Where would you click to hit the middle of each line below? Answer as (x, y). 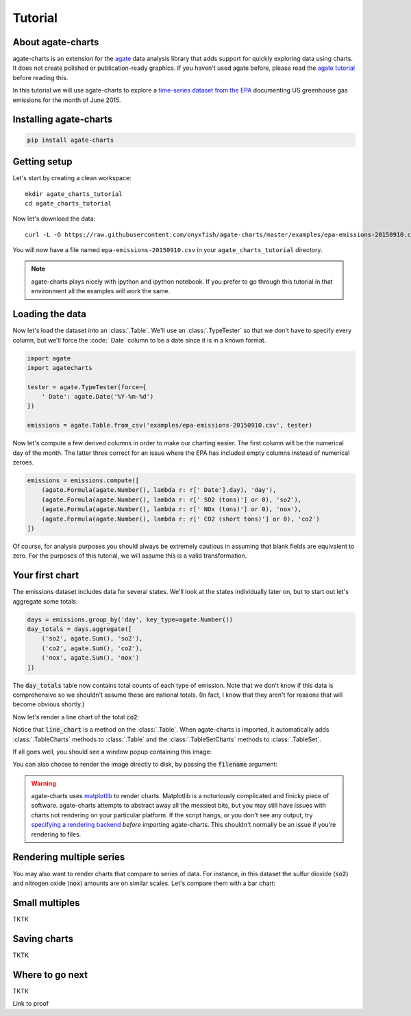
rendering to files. (56, 834)
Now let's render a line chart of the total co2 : (76, 717)
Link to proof (31, 1004)
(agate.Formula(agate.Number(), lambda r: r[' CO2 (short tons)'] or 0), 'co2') (180, 519)
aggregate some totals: (45, 601)
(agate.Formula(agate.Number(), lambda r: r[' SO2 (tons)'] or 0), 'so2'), (172, 499)
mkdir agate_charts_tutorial (74, 194)
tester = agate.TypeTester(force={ (87, 387)
